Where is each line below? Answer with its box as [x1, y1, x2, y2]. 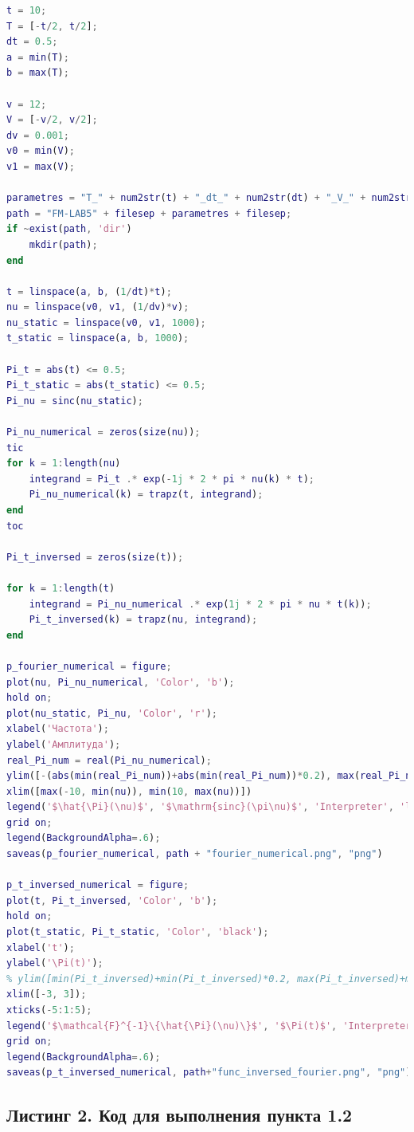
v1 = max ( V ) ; [6, 160, 76, 172]
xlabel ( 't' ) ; [6, 941, 75, 953]
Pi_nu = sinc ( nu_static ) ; [6, 395, 143, 407]
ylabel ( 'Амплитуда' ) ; [6, 738, 121, 750]
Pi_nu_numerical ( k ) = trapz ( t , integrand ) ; [29, 489, 264, 501]
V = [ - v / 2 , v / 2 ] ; [6, 114, 98, 126]
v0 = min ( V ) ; [6, 145, 76, 157]
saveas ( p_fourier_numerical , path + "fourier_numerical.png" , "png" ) [6, 848, 383, 860]
